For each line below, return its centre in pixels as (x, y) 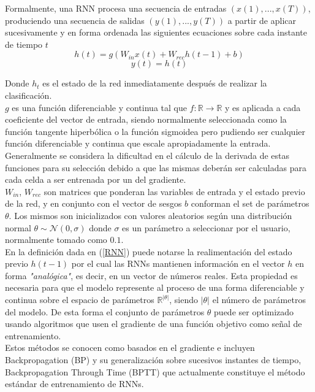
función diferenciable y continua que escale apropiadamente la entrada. (138, 143)
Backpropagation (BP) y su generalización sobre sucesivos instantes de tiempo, (153, 360)
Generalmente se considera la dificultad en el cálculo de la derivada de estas (147, 155)
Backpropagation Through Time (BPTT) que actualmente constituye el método (155, 371)
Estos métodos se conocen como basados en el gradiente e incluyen (130, 348)
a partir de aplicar (262, 20)
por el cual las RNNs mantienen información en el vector (178, 263)
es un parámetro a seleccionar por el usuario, (206, 227)
